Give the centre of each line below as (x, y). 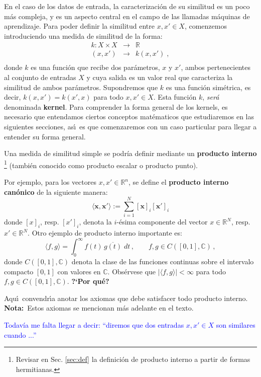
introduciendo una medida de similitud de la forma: (83, 35)
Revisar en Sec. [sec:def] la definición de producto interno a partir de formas (133, 359)
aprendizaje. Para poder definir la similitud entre (79, 26)
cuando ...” (20, 334)
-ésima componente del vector (162, 222)
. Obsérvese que (132, 271)
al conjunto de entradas (40, 77)
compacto (19, 271)
